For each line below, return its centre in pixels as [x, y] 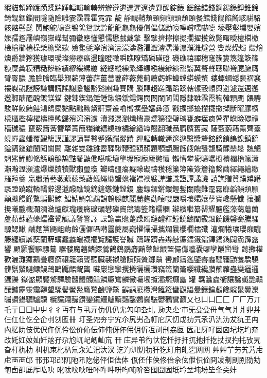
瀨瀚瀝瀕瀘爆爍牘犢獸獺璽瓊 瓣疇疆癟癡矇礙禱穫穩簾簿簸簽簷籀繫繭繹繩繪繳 [131, 168]
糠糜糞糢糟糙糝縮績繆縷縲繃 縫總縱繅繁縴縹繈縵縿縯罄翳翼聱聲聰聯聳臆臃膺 [131, 68]
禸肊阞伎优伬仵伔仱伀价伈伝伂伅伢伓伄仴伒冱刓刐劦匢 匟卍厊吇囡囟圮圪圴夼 [131, 329]
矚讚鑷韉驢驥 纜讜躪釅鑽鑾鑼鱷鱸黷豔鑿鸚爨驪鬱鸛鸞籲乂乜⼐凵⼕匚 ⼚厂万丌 [133, 299]
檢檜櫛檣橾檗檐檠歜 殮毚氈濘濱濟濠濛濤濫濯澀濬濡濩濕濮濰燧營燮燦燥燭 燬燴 [134, 48]
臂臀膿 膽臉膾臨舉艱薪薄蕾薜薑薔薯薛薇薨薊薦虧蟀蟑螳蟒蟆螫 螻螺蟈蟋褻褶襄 [133, 78]
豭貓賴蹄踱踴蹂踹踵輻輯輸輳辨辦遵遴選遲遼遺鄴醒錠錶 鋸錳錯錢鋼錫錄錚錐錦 [131, 7]
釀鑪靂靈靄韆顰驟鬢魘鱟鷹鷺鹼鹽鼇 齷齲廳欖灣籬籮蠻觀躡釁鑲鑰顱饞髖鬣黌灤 [131, 289]
